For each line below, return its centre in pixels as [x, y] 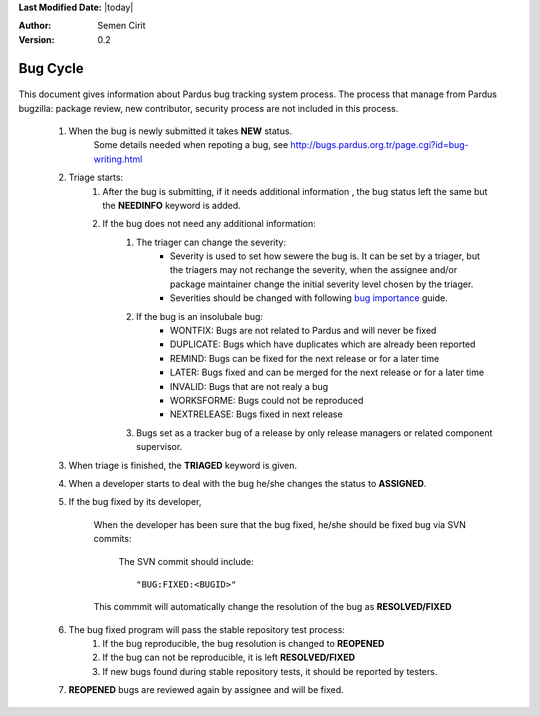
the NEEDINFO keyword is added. [172, 205]
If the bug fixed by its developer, [135, 502]
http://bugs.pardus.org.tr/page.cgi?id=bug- [379, 145]
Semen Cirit [121, 26]
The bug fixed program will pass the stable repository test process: [206, 629]
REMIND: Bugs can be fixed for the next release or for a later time [305, 358]
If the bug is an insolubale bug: [200, 316]
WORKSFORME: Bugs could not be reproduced [267, 400]
